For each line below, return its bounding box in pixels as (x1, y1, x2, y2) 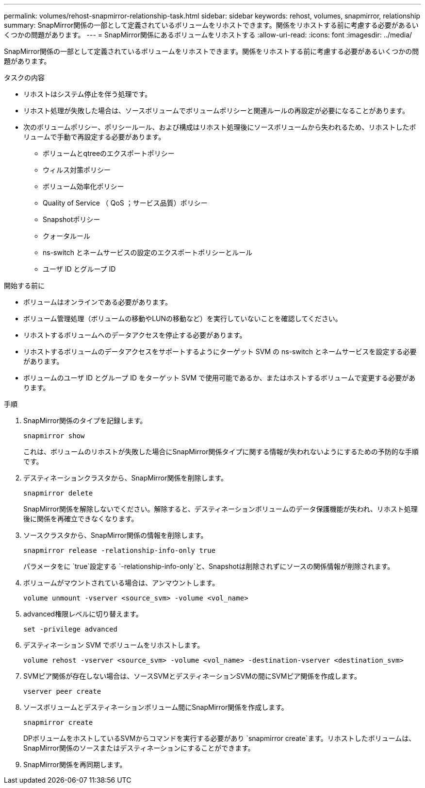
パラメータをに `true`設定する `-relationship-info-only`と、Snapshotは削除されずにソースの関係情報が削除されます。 (23, 562, 394, 570)
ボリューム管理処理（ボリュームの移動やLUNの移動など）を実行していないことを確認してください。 (23, 314, 342, 323)
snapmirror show (23, 432, 85, 440)
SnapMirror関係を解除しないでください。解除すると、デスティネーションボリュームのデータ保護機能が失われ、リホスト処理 (23, 505, 418, 513)
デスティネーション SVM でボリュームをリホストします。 (23, 641, 204, 649)
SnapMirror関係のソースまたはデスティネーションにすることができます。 (23, 744, 255, 752)
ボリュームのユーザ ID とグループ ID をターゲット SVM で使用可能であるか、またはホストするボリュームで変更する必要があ (23, 374, 416, 382)
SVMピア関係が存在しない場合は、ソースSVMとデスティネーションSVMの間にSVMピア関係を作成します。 (23, 672, 361, 680)
